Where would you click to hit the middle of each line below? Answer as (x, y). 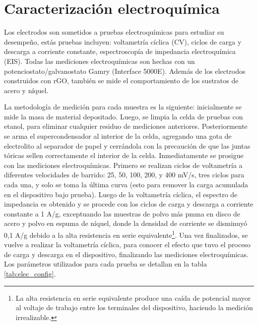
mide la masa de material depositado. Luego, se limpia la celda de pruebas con (124, 116)
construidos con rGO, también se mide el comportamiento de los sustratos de (121, 81)
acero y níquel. (26, 90)
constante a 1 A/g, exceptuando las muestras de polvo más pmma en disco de (122, 213)
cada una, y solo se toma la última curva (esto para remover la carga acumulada (126, 185)
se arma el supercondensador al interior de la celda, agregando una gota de (118, 136)
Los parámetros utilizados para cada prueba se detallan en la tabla (105, 264)
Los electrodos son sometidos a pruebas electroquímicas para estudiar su (114, 32)
